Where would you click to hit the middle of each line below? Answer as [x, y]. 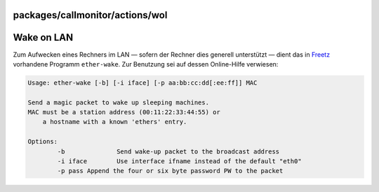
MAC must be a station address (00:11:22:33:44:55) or [124, 112]
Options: [43, 142]
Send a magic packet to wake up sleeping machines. [119, 102]
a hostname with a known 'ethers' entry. [115, 122]
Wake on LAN [43, 37]
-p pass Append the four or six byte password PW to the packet [170, 171]
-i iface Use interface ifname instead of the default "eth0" [179, 162]
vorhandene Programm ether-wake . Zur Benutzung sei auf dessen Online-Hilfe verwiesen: [146, 64]
